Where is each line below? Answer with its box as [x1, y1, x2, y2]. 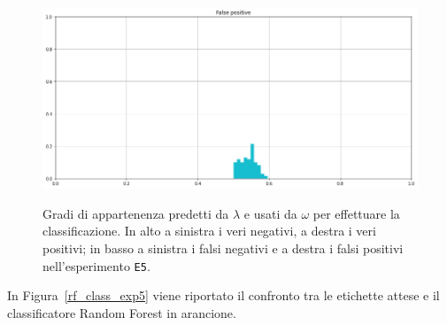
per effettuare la [312, 204, 400, 222]
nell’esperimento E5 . [42, 256, 150, 275]
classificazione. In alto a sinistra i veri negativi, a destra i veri [42, 221, 376, 240]
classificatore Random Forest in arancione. [7, 303, 236, 321]
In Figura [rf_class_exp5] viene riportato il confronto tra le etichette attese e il [7, 286, 440, 305]
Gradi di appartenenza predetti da [42, 204, 229, 222]
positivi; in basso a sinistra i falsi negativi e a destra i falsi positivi [42, 239, 404, 258]
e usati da [243, 204, 297, 222]
